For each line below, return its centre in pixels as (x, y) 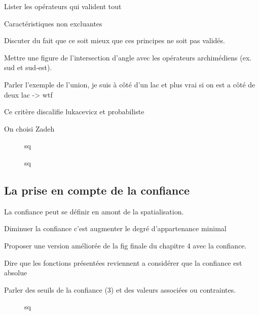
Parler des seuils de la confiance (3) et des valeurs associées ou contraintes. (120, 289)
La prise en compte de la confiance (97, 190)
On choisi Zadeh (29, 128)
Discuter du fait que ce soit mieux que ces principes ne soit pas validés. (115, 40)
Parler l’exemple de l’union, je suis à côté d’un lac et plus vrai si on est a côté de (130, 84)
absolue (16, 273)
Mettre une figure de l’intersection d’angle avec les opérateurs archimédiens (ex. (128, 57)
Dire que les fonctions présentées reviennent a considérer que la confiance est (123, 262)
